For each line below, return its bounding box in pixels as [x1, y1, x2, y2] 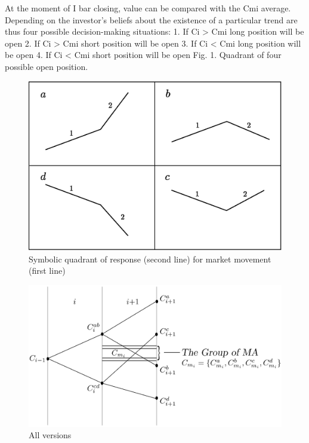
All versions [29, 429, 72, 441]
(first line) [29, 264, 66, 277]
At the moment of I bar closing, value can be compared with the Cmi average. [5, 2, 291, 14]
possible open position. [5, 60, 88, 72]
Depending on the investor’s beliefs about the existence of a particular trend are [5, 13, 298, 26]
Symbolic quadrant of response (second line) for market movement [29, 252, 271, 265]
